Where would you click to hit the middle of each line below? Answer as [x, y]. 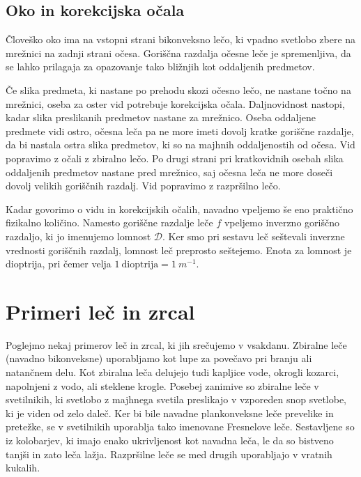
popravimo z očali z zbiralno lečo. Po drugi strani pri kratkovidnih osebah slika [175, 158]
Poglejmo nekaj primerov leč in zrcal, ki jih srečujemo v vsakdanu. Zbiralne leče [176, 344]
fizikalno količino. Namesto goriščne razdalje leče [109, 222]
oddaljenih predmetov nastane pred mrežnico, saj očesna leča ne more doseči [169, 172]
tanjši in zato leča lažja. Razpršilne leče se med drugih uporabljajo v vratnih [169, 454]
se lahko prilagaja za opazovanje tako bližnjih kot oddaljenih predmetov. [160, 67]
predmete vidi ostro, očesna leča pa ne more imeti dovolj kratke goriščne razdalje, [180, 131]
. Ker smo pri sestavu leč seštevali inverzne [254, 236]
